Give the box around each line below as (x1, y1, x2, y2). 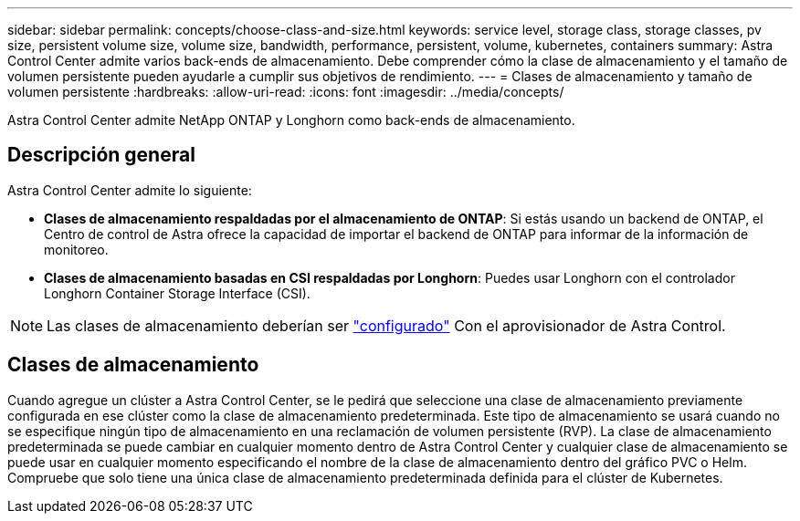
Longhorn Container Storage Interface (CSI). (44, 285, 311, 301)
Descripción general (7, 143, 195, 167)
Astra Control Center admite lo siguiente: (7, 182, 252, 198)
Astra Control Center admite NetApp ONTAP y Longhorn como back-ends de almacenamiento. (7, 112, 575, 128)
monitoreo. (44, 241, 109, 257)
